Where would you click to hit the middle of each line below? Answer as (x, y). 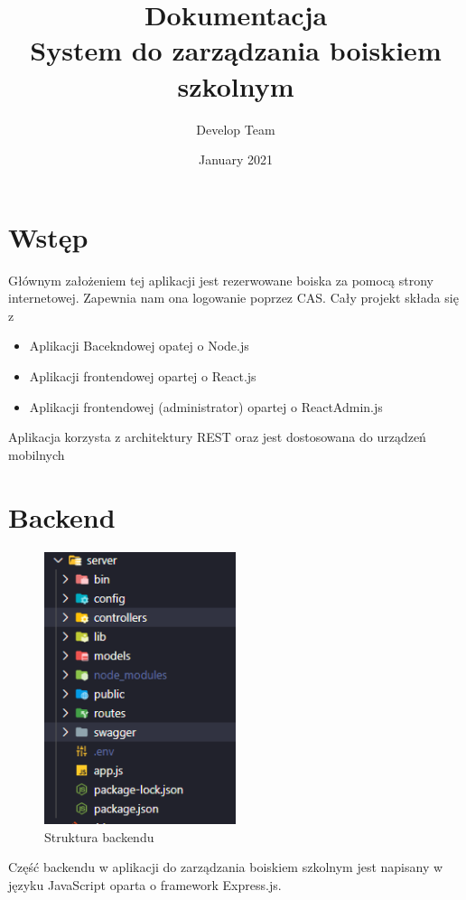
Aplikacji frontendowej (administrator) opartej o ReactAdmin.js (206, 406)
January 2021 (236, 159)
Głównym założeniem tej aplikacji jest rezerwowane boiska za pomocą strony (221, 280)
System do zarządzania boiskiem (236, 50)
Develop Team (236, 129)
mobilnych (37, 454)
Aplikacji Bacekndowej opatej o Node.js (139, 346)
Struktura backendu (99, 836)
